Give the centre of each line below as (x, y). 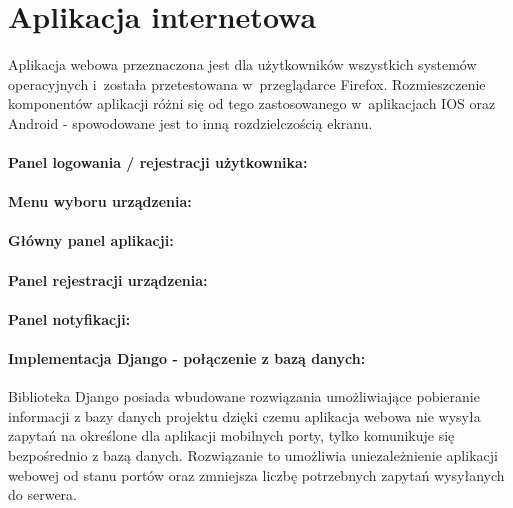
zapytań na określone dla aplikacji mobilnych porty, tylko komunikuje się (231, 435)
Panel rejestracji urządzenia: (108, 279)
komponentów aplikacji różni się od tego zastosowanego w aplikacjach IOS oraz (252, 103)
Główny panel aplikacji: (91, 240)
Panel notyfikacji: (69, 318)
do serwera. (42, 494)
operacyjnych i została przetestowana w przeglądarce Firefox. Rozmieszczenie (247, 83)
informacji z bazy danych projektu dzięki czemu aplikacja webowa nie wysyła (244, 415)
